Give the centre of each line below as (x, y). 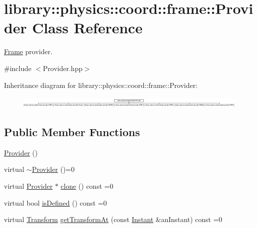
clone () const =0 (87, 186)
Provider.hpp (63, 68)
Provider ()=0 (53, 169)
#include (18, 68)
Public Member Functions (72, 131)
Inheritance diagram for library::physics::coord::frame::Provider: (101, 85)
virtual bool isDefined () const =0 (56, 202)
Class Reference (87, 28)
